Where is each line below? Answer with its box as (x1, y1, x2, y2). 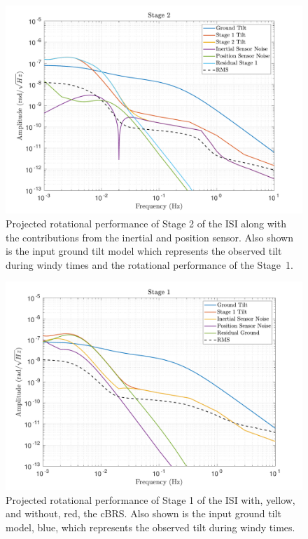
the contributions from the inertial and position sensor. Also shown (6, 229, 293, 244)
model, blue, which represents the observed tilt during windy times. (6, 519, 295, 534)
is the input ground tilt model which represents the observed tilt (6, 244, 282, 258)
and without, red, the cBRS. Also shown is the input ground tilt (6, 506, 281, 521)
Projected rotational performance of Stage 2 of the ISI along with (6, 216, 286, 231)
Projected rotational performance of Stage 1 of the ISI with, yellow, (6, 492, 295, 507)
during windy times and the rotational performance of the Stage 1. (6, 257, 293, 272)
